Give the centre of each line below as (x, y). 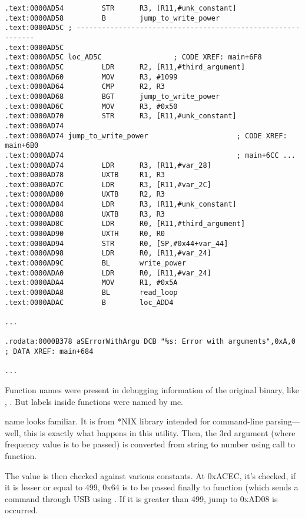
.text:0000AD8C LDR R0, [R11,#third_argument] (125, 224)
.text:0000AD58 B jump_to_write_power (112, 18)
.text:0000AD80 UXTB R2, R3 (85, 195)
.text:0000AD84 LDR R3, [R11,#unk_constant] (121, 205)
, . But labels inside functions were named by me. (94, 401)
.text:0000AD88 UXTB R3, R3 (85, 214)
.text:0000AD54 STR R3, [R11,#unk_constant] (121, 8)
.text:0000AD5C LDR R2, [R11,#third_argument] (125, 67)
